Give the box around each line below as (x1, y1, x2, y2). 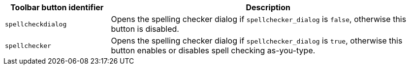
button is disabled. (111, 24, 179, 34)
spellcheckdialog (5, 20, 67, 28)
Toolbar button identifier (10, 2, 104, 12)
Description (246, 2, 290, 12)
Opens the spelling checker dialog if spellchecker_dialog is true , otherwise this (111, 36, 403, 46)
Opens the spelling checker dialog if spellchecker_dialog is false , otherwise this (111, 14, 407, 24)
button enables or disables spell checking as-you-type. (111, 46, 315, 55)
